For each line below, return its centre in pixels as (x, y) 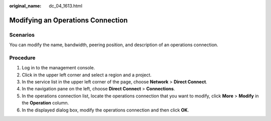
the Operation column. (45, 103)
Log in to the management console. (58, 68)
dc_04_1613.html (66, 6)
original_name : (25, 6)
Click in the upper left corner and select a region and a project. (87, 75)
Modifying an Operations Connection (69, 20)
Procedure (22, 58)
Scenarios (22, 35)
